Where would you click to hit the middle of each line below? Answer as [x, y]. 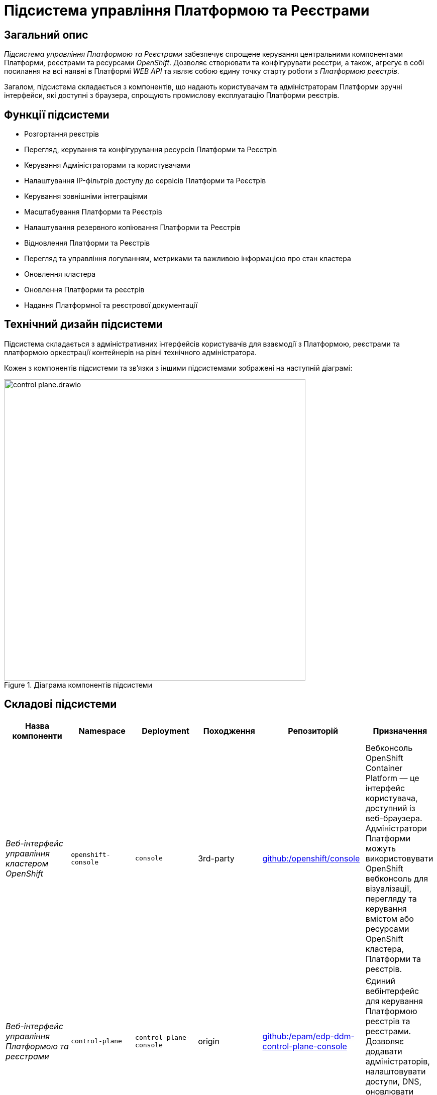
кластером [27, 863]
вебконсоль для [397, 878]
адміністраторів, [398, 1061]
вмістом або [390, 918]
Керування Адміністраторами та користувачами [107, 165]
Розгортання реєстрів [62, 134]
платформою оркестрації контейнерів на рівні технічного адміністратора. [131, 352]
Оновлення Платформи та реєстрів [84, 290]
